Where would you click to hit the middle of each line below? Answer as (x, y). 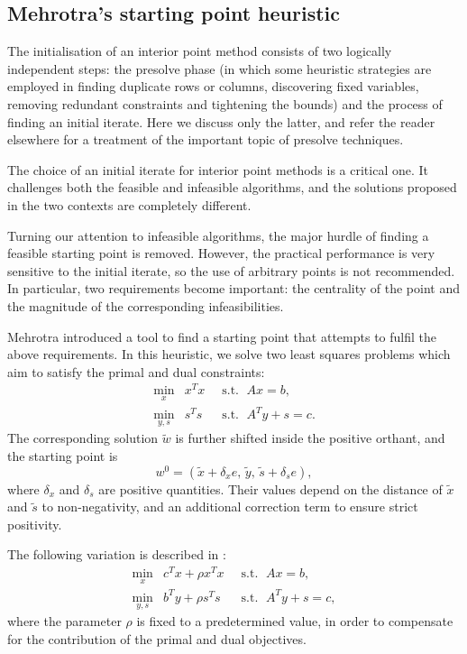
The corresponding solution (83, 438)
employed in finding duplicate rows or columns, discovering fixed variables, (213, 86)
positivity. (35, 524)
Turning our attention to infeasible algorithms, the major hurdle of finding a (218, 235)
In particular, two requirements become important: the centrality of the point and (233, 288)
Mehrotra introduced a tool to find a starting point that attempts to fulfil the (222, 336)
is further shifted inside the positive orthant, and (310, 438)
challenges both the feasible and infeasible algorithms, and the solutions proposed (232, 187)
